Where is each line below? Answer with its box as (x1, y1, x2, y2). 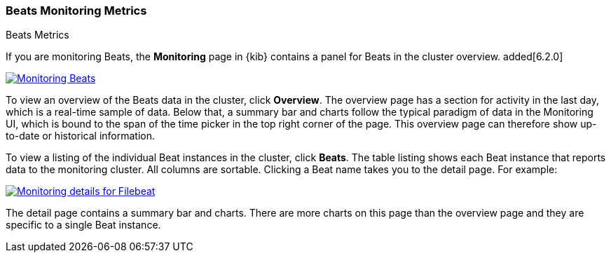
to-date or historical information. (6, 130, 155, 142)
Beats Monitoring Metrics (6, 4, 147, 18)
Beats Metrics (6, 29, 69, 41)
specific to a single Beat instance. (6, 219, 161, 231)
